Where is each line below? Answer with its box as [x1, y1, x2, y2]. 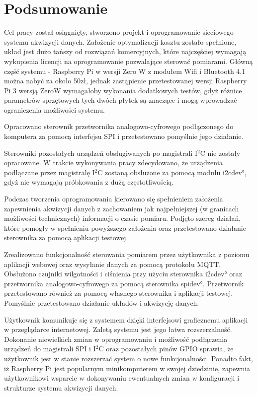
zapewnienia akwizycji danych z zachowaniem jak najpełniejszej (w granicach [4, 203, 239, 213]
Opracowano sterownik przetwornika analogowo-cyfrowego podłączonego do [4, 121, 234, 132]
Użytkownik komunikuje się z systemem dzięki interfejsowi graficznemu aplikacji [4, 314, 248, 325]
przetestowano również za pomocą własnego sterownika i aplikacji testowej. [4, 288, 233, 298]
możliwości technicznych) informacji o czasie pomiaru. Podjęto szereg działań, [4, 213, 241, 223]
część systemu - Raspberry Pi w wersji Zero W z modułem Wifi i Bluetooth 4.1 [4, 66, 246, 76]
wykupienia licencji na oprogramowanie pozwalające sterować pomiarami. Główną [4, 56, 253, 66]
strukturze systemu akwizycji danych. [4, 382, 118, 393]
